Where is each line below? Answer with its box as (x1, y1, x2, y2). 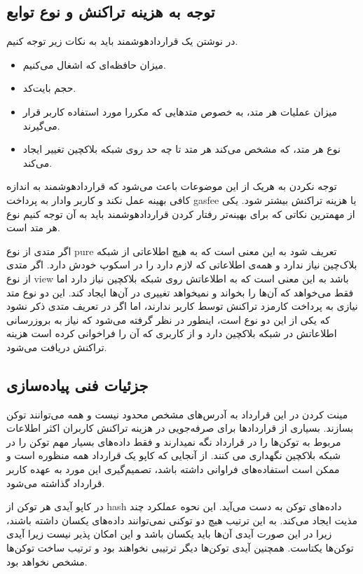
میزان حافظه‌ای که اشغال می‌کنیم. (22, 57, 167, 71)
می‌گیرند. (22, 118, 60, 132)
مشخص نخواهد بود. (6, 554, 88, 568)
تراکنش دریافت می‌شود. (6, 339, 107, 354)
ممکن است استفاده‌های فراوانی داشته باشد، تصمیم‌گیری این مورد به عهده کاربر (6, 462, 340, 477)
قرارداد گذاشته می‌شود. (6, 475, 105, 490)
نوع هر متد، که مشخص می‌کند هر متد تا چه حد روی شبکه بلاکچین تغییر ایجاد (22, 142, 341, 156)
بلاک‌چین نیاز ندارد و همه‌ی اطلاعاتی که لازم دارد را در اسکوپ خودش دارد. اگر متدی (6, 257, 357, 272)
